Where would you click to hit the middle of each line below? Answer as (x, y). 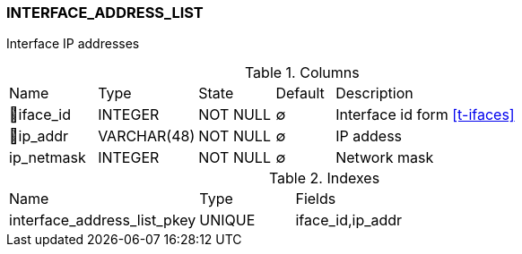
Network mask (385, 158)
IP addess (369, 136)
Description (374, 93)
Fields (316, 199)
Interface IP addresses (73, 44)
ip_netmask (48, 158)
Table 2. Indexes (324, 178)
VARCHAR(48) (147, 136)
